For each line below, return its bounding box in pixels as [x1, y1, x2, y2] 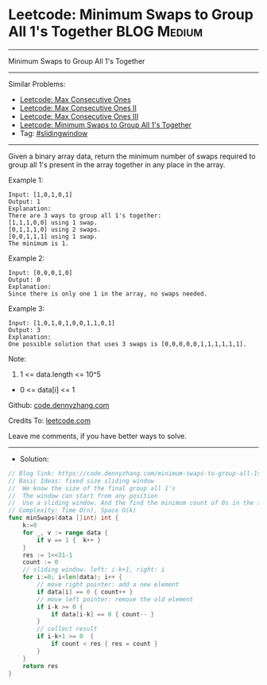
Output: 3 [8, 326, 41, 334]
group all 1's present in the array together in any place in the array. [8, 159, 226, 169]
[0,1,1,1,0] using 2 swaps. [8, 225, 102, 233]
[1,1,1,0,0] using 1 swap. [8, 218, 98, 226]
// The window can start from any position [8, 491, 158, 499]
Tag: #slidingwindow [19, 128, 88, 138]
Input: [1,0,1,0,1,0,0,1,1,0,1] [8, 319, 115, 327]
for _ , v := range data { [22, 528, 109, 537]
